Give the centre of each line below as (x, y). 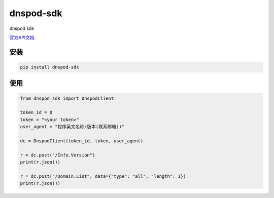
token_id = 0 (36, 112)
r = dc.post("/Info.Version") (58, 155)
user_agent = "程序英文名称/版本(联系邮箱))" (72, 127)
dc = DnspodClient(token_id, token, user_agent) (82, 141)
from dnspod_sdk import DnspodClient (67, 98)
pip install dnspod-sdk (50, 67)
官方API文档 (22, 37)
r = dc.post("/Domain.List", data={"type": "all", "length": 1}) (103, 176)
